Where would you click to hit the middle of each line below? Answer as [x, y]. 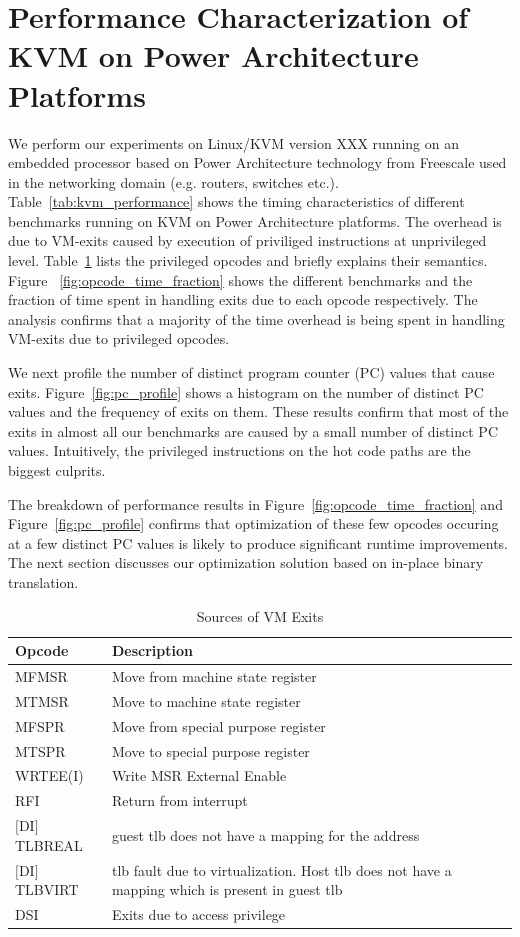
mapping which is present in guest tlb [227, 889]
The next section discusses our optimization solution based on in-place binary [246, 562]
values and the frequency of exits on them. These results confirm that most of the [258, 411]
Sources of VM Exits [260, 615]
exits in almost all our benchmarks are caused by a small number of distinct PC [253, 430]
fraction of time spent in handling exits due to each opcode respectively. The [243, 299]
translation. [43, 581]
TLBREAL [49, 844]
